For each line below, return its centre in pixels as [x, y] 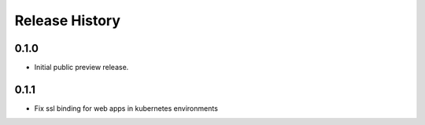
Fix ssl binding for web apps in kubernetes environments [126, 108]
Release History [68, 20]
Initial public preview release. [81, 68]
